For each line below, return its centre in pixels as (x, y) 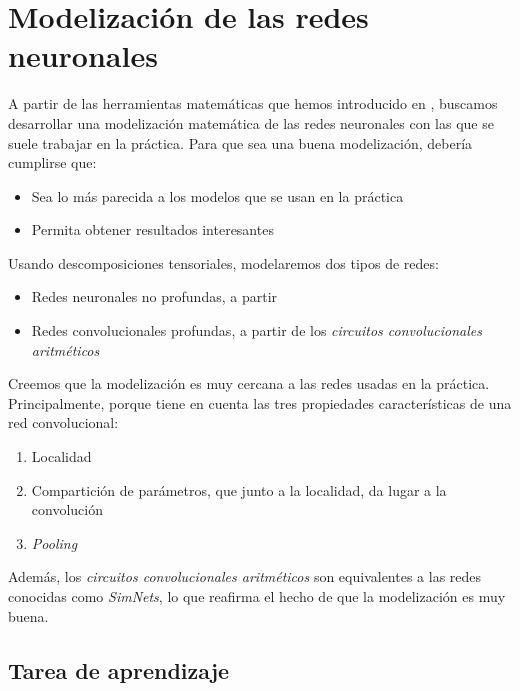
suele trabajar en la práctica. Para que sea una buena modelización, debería (240, 142)
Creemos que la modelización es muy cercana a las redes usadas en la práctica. (249, 383)
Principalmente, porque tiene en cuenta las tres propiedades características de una (260, 402)
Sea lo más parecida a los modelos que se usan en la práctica (217, 195)
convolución (67, 509)
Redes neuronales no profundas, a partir (154, 296)
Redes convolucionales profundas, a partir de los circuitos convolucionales (256, 330)
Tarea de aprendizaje (119, 669)
